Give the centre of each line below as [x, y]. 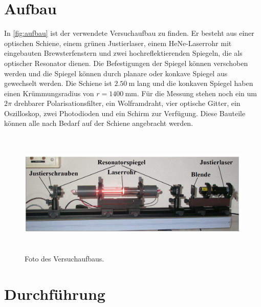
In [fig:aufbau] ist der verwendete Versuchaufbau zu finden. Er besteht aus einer [129, 33]
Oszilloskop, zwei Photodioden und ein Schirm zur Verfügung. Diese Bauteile [125, 113]
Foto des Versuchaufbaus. [64, 259]
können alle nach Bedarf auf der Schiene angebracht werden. [99, 123]
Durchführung [55, 294]
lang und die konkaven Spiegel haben [195, 83]
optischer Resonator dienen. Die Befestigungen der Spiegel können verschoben [126, 63]
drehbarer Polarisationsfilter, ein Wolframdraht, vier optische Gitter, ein [127, 103]
